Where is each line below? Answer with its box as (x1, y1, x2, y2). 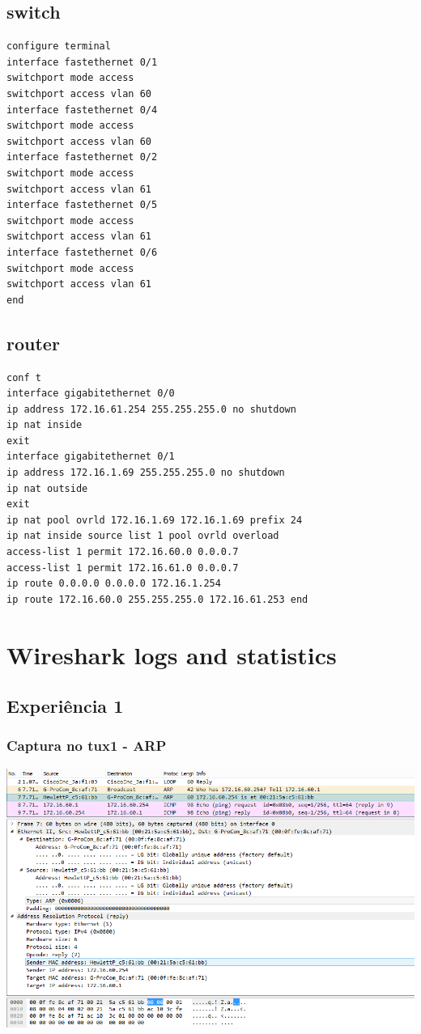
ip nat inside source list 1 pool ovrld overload (6, 530, 279, 542)
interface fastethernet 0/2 (6, 151, 158, 163)
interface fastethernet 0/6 (6, 246, 158, 258)
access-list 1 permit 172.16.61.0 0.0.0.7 (6, 561, 239, 574)
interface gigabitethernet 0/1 (6, 451, 175, 463)
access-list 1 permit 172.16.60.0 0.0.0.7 (6, 546, 239, 558)
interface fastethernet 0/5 (6, 199, 158, 211)
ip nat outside (6, 482, 88, 494)
